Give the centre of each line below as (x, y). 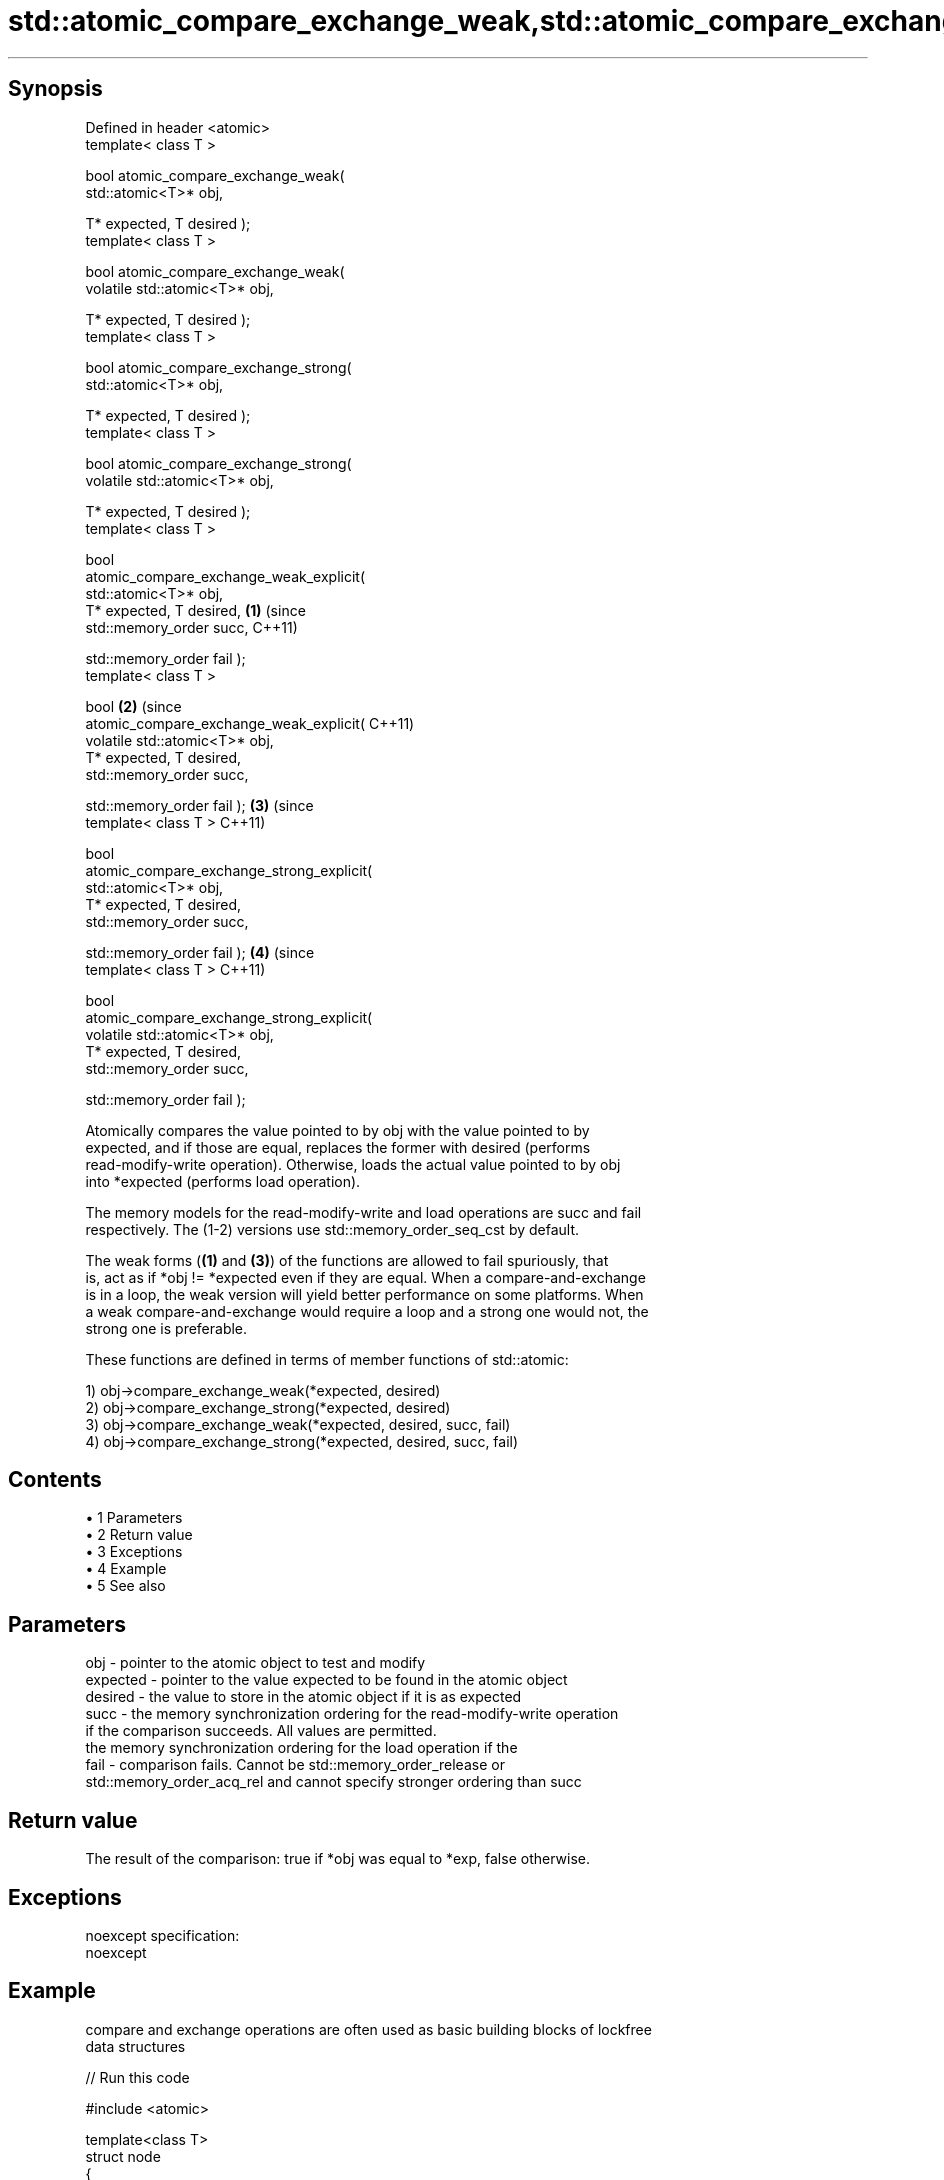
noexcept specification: (162, 1935)
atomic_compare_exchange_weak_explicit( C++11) (250, 723)
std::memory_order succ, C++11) (191, 627)
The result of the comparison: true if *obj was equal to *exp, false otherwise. (337, 1859)
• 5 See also (125, 1586)
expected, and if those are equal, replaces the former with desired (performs (338, 1147)
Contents (55, 1480)
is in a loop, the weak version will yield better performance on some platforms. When (364, 1294)
